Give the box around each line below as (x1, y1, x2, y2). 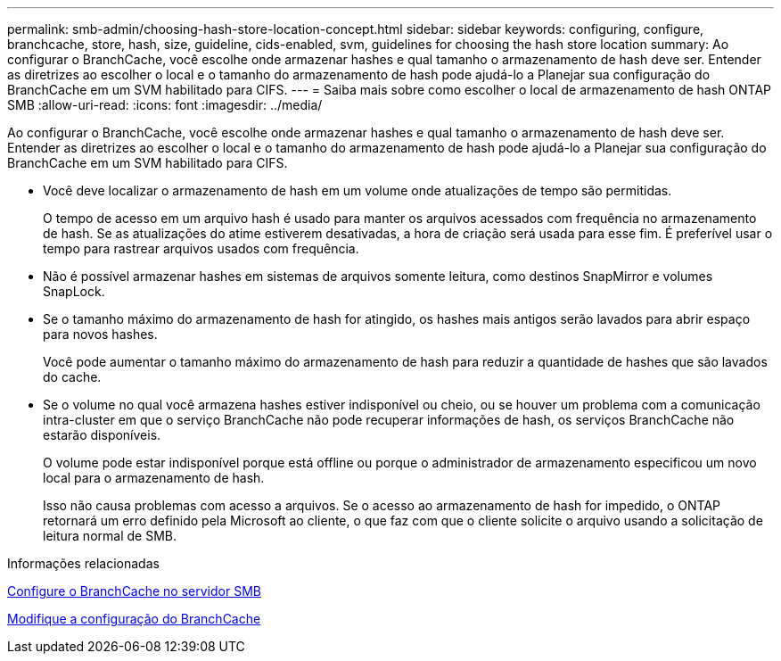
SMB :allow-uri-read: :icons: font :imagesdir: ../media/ (7, 97, 323, 112)
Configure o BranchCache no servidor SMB (7, 583, 261, 599)
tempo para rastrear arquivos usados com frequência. (43, 241, 359, 256)
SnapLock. (43, 284, 105, 299)
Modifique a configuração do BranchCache (7, 611, 261, 626)
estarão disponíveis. (43, 427, 161, 442)
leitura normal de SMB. (43, 528, 177, 543)
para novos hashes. (43, 326, 158, 342)
